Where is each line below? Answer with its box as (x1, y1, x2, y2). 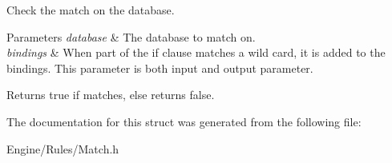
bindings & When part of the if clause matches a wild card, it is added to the (6, 44, 386, 61)
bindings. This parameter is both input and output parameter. (6, 59, 313, 76)
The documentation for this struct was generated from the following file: (6, 113, 362, 129)
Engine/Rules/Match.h (6, 140, 119, 157)
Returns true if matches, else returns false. (6, 86, 215, 103)
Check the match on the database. (6, 2, 175, 18)
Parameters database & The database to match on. (6, 28, 256, 45)
